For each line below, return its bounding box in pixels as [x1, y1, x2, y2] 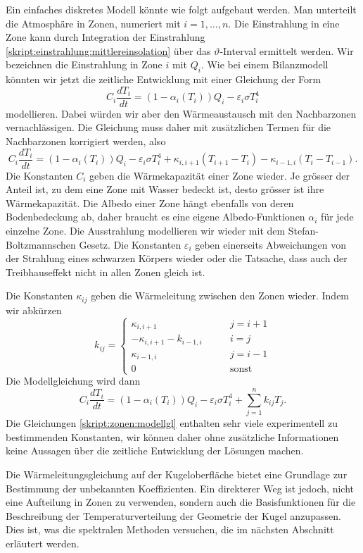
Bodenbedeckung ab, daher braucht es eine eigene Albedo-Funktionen [6, 209, 305, 224]
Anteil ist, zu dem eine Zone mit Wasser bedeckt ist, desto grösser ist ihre [6, 182, 324, 197]
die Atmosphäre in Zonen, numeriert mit [6, 15, 181, 30]
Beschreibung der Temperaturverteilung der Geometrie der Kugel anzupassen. [6, 508, 341, 523]
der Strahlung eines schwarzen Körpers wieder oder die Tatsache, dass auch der [6, 251, 348, 266]
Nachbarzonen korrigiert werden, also [6, 134, 166, 149]
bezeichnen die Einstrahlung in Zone [6, 57, 163, 72]
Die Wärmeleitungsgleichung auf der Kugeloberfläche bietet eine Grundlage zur [6, 466, 348, 481]
